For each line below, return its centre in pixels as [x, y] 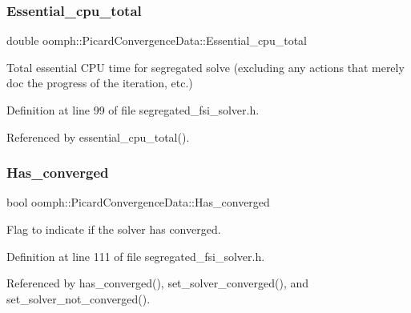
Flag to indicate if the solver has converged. [114, 229]
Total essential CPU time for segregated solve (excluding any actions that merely [205, 67]
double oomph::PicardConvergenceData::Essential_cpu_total [157, 40]
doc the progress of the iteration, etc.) [100, 83]
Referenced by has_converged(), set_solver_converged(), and [158, 283]
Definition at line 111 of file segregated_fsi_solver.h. [136, 256]
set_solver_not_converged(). [79, 298]
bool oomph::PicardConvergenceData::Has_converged [138, 202]
